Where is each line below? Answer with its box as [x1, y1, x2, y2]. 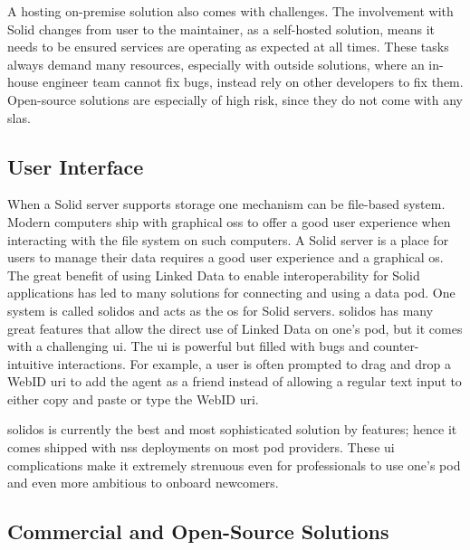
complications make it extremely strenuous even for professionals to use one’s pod [7, 455, 461, 474]
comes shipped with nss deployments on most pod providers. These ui [7, 438, 395, 457]
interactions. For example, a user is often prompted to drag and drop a [57, 354, 451, 373]
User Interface [7, 152, 144, 180]
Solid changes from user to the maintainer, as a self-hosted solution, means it [7, 19, 435, 38]
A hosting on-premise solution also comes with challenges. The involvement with [7, 2, 454, 20]
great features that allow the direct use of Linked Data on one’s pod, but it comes [7, 318, 463, 337]
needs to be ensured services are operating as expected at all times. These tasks [7, 37, 449, 56]
